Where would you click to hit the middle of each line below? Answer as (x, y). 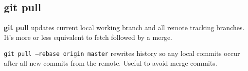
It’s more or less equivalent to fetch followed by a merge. (88, 37)
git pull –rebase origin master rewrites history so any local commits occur (122, 53)
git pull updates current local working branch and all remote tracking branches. (124, 27)
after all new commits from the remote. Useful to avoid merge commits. (111, 63)
